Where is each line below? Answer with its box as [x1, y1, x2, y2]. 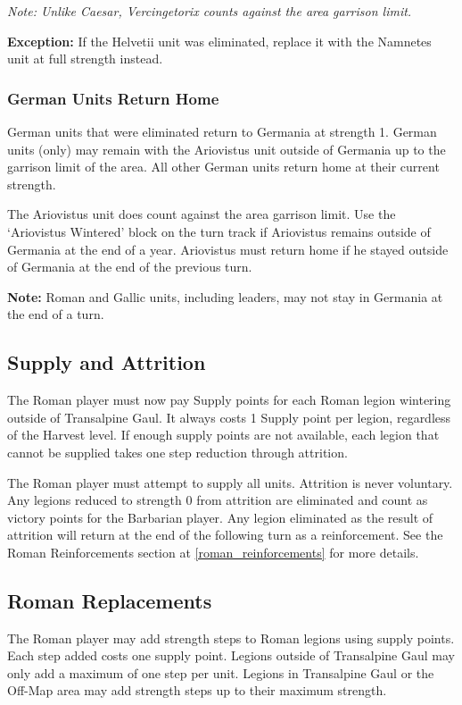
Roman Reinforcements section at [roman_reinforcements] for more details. [7, 542, 419, 561]
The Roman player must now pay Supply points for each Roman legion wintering [7, 390, 451, 409]
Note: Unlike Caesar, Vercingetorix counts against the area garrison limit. [7, 2, 412, 20]
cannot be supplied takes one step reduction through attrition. [7, 442, 348, 461]
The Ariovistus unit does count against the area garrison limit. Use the [7, 205, 396, 223]
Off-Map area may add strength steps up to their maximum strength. [7, 681, 387, 700]
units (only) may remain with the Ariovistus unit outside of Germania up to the [7, 139, 446, 158]
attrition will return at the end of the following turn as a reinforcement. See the [7, 525, 443, 544]
